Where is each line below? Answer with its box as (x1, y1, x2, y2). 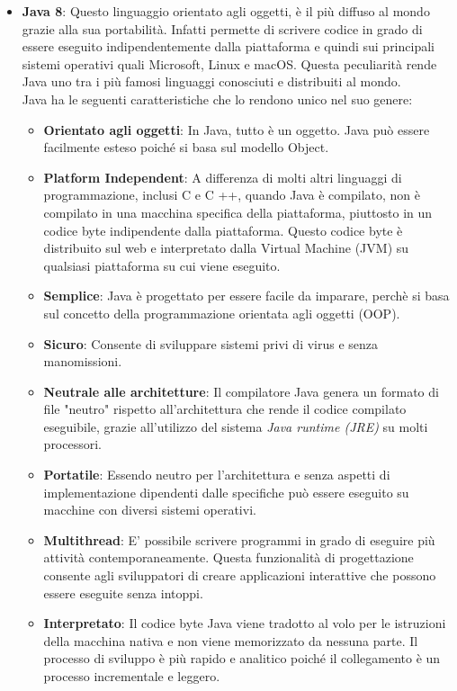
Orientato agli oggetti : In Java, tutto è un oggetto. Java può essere (43, 120, 430, 139)
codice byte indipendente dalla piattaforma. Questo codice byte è (43, 220, 403, 239)
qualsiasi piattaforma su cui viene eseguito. (43, 256, 281, 274)
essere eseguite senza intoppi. (43, 583, 203, 602)
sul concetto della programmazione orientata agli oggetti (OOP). (43, 303, 400, 322)
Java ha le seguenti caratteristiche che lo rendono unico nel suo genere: (22, 89, 413, 108)
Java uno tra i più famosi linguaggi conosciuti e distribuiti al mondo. (22, 72, 401, 91)
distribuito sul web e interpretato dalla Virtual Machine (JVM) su (43, 238, 409, 257)
